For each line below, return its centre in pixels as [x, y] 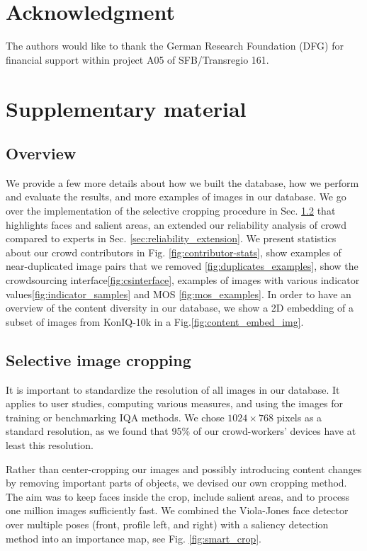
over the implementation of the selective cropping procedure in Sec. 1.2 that [171, 211]
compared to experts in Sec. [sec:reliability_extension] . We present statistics [171, 238]
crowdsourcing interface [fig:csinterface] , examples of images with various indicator [183, 280]
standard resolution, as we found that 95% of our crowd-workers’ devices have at [181, 431]
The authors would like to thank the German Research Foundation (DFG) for [175, 46]
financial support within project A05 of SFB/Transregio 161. [137, 59]
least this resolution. [50, 445]
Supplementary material [126, 108]
